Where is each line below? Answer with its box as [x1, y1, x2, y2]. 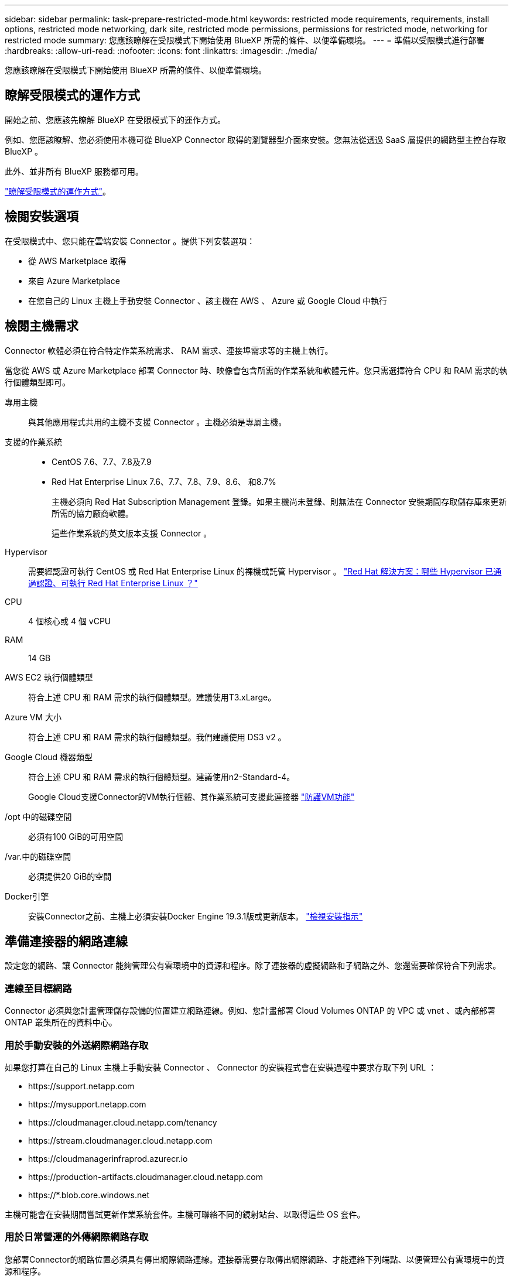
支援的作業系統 [5, 436, 62, 447]
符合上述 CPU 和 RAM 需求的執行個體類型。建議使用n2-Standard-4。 [28, 771, 295, 782]
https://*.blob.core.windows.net [28, 1189, 149, 1200]
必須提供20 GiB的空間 [28, 871, 112, 881]
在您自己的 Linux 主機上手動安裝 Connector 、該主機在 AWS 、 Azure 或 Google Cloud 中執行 [28, 295, 387, 306]
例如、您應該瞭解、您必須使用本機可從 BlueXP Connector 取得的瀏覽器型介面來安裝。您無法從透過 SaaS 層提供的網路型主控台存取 [5, 134, 506, 145]
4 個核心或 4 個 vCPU [28, 615, 111, 626]
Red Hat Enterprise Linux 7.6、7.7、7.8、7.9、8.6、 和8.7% [52, 476, 276, 487]
